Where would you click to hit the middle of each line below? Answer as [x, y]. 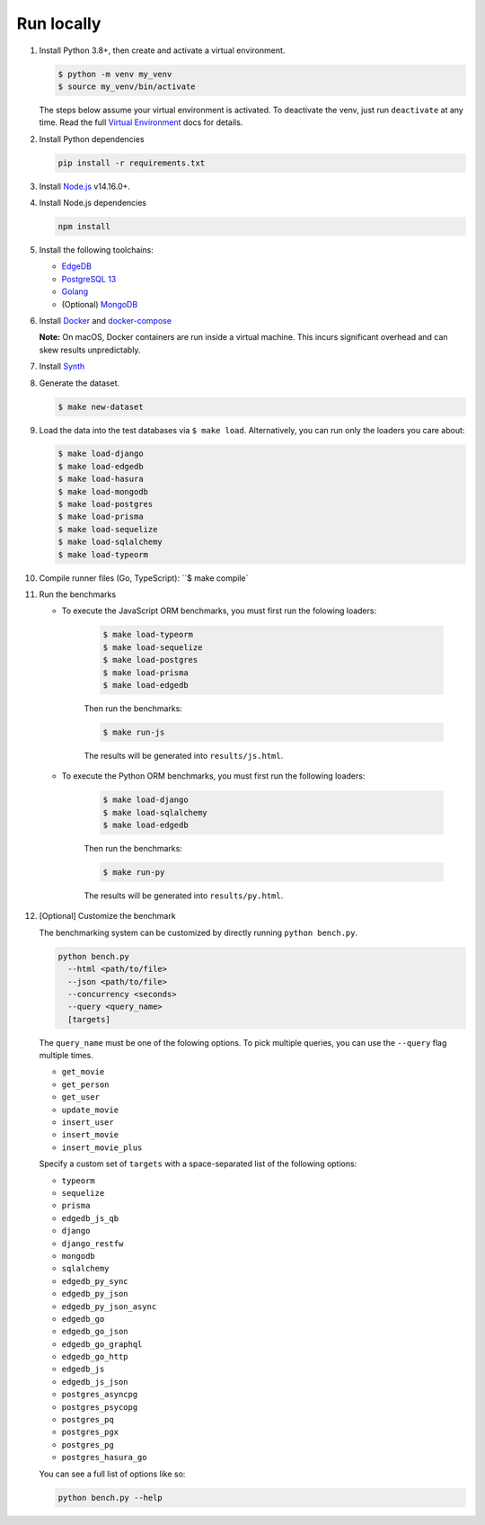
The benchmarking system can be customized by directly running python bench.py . [198, 932]
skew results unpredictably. [90, 350]
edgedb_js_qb [90, 1218]
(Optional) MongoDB [100, 304]
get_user [81, 1097]
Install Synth [62, 366]
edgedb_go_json [95, 1332]
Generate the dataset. [79, 383]
